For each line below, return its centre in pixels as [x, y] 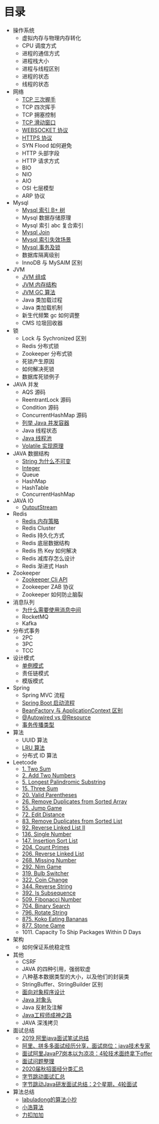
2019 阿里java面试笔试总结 [55, 1038]
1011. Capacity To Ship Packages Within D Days [81, 932]
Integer [31, 468]
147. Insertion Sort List [50, 840]
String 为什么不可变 [46, 461]
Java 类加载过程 [42, 300]
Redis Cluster [39, 528]
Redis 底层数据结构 [46, 543]
